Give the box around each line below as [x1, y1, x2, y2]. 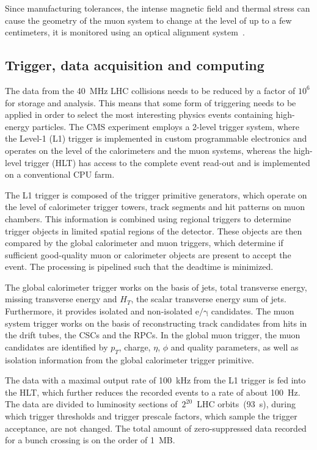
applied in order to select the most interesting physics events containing [5, 108, 273, 121]
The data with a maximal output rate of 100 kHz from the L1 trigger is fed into [5, 374, 306, 386]
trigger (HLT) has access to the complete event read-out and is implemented [24, 156, 310, 169]
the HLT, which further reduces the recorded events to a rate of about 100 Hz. [5, 385, 301, 398]
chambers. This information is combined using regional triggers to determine [5, 212, 291, 225]
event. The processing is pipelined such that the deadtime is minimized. [5, 260, 274, 273]
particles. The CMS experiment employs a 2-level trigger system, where [32, 120, 299, 132]
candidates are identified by [5, 340, 108, 353]
